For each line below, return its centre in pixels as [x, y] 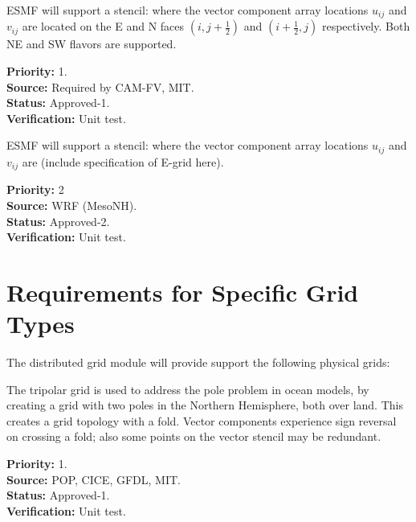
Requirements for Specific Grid [183, 292]
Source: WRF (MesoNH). [72, 205]
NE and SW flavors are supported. [92, 44]
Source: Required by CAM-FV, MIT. [100, 86]
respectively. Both [366, 26]
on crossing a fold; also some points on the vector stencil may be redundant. [194, 436]
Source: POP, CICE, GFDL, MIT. [94, 479]
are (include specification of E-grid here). [123, 161]
